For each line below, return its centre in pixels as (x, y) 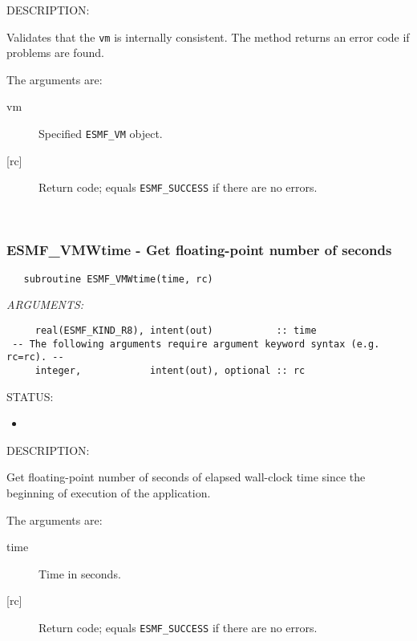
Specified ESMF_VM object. (101, 134)
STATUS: (30, 396)
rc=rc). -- (35, 357)
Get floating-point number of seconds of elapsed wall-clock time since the (186, 477)
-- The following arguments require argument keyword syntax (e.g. (196, 344)
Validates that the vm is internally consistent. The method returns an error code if (208, 37)
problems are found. (55, 53)
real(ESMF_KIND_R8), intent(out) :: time (176, 331)
